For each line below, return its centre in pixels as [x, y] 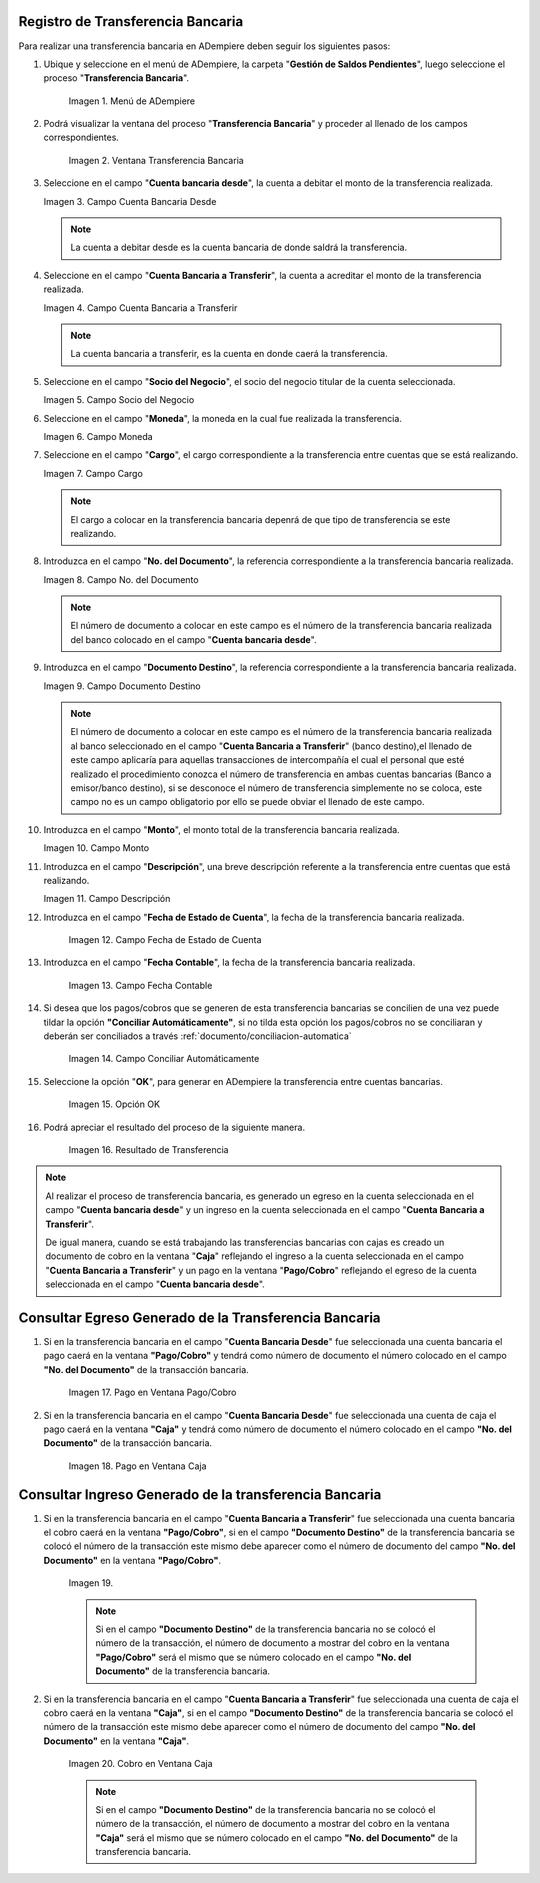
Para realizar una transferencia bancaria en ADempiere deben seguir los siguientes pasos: [204, 46]
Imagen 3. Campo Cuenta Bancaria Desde [130, 201]
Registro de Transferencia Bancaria [131, 21]
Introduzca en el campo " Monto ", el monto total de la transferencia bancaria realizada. [221, 829]
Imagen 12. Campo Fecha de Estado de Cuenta [165, 940]
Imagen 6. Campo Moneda [98, 436]
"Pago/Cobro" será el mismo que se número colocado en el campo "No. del [253, 1657]
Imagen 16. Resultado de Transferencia [148, 1149]
